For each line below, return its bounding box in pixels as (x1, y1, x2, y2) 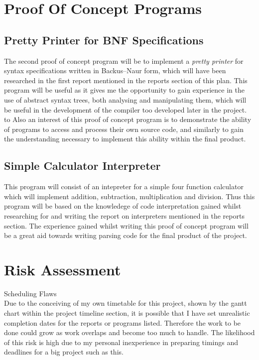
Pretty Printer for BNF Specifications (4, 32, 204, 47)
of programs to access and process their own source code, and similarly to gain (4, 123, 244, 134)
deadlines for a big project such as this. (4, 347, 124, 357)
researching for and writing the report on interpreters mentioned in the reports (4, 210, 245, 221)
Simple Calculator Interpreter (4, 158, 161, 173)
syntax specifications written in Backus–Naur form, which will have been (4, 65, 226, 76)
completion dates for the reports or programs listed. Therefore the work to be (4, 317, 241, 328)
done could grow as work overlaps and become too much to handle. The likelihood (4, 327, 255, 338)
